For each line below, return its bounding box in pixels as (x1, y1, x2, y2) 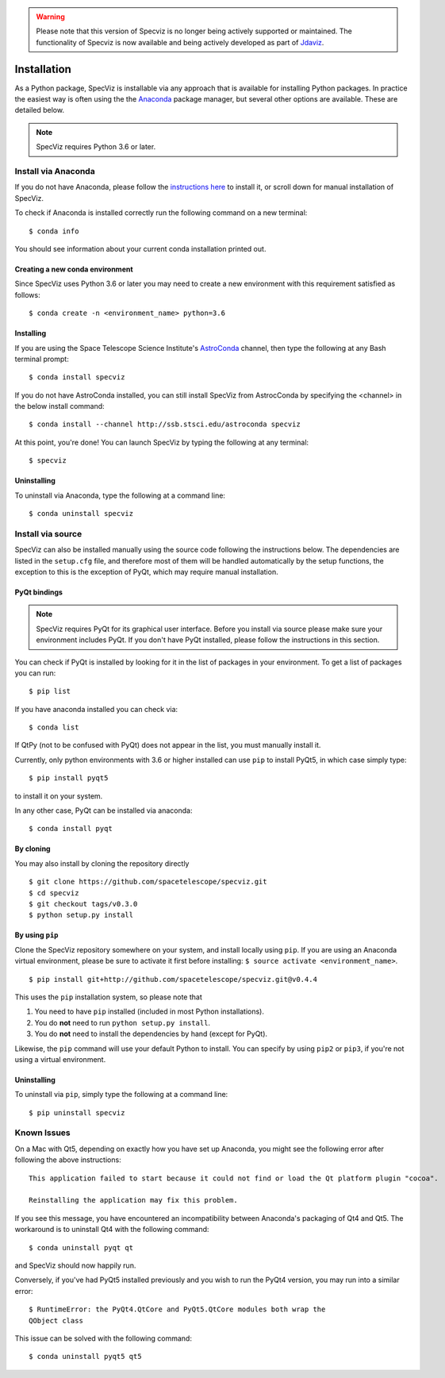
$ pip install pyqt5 (29, 774, 109, 783)
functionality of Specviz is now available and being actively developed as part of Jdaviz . (36, 37, 324, 47)
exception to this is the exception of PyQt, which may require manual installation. (14, 567, 278, 576)
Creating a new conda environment (14, 264, 134, 274)
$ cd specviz (29, 888, 79, 897)
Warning (36, 12, 65, 21)
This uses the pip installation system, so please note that (14, 992, 202, 1002)
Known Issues (14, 1127, 71, 1138)
